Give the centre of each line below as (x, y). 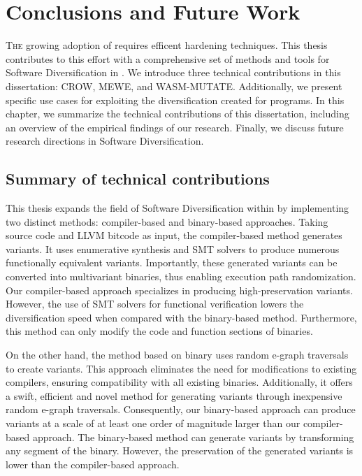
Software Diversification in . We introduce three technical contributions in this (173, 72)
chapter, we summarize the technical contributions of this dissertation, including (178, 114)
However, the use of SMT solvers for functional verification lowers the (155, 304)
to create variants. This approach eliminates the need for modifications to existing (181, 368)
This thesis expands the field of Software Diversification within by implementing (178, 208)
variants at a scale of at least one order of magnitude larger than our (153, 423)
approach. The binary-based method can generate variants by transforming (193, 437)
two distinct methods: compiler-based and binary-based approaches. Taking (167, 221)
